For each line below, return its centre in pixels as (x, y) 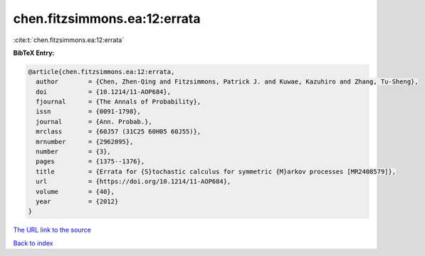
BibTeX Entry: (34, 53)
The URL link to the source (52, 230)
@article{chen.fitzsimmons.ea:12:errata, (101, 72)
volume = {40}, (75, 191)
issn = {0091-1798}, (89, 112)
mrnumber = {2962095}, (85, 142)
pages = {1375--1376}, (90, 162)
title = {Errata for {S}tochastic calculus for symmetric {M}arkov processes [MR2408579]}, (216, 171)
